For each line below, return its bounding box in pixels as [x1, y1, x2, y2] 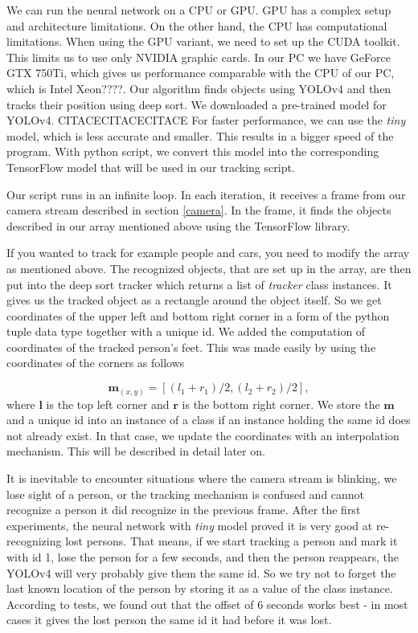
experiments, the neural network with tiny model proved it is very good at [6, 517, 373, 533]
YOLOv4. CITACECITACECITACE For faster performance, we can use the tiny [6, 112, 406, 129]
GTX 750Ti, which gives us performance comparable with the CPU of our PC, [6, 64, 395, 81]
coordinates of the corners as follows [6, 354, 185, 371]
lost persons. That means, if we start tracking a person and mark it [65, 533, 398, 549]
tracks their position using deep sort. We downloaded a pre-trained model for [6, 96, 387, 112]
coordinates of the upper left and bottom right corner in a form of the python [6, 307, 390, 324]
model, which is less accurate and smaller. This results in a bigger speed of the [6, 127, 394, 144]
